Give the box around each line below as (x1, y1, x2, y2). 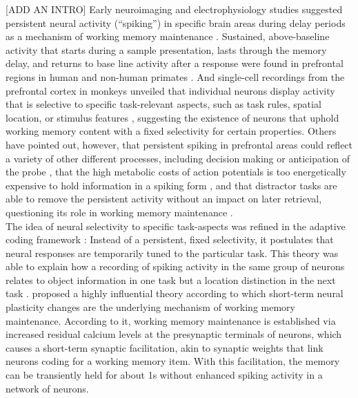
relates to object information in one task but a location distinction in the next (6, 272, 336, 287)
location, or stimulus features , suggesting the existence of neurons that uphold (6, 110, 339, 124)
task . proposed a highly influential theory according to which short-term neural (6, 286, 344, 301)
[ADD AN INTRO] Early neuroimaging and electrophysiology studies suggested (6, 2, 343, 16)
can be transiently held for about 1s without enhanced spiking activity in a (6, 368, 323, 382)
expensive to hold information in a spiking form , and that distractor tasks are (6, 178, 337, 192)
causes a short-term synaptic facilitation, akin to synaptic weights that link (6, 340, 324, 354)
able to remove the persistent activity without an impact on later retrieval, (6, 191, 322, 206)
